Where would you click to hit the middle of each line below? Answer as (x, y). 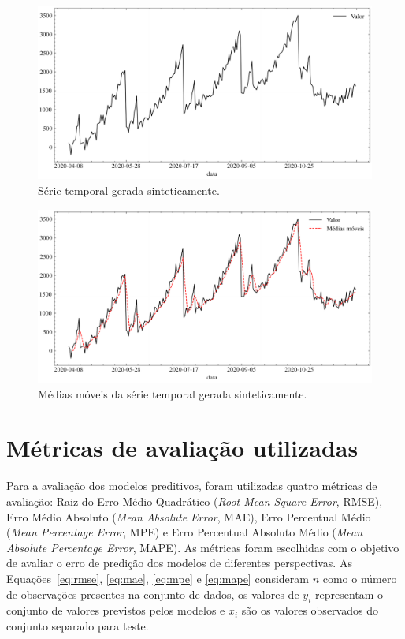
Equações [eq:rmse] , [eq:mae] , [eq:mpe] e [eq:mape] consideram (158, 578)
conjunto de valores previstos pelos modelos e (116, 610)
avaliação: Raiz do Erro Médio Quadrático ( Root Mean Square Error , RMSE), (195, 501)
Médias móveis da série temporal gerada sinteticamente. (173, 393)
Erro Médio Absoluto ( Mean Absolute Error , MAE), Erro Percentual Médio (189, 516)
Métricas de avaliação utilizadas (182, 448)
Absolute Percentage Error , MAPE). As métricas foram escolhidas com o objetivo (203, 547)
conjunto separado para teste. (78, 625)
